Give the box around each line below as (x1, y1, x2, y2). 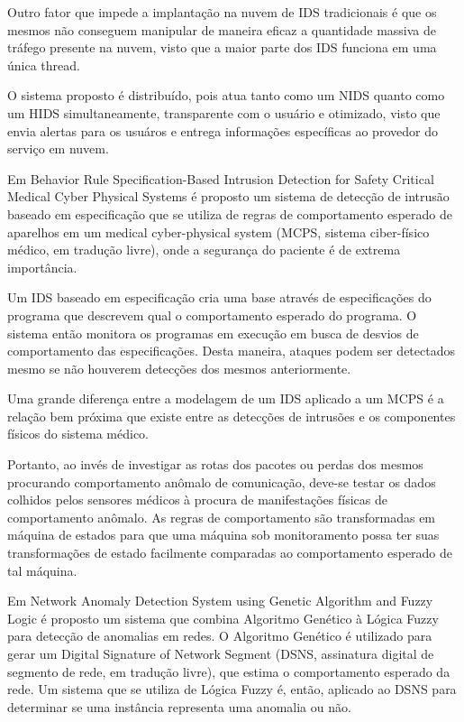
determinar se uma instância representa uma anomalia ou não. (7, 697, 351, 716)
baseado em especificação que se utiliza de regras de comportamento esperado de (7, 204, 452, 223)
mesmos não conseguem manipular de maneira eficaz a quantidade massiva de (7, 20, 437, 39)
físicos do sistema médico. (7, 424, 149, 443)
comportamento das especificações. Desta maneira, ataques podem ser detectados (7, 341, 455, 360)
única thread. (7, 55, 80, 74)
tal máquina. (7, 560, 77, 579)
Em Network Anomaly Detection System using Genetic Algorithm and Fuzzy (7, 591, 433, 610)
